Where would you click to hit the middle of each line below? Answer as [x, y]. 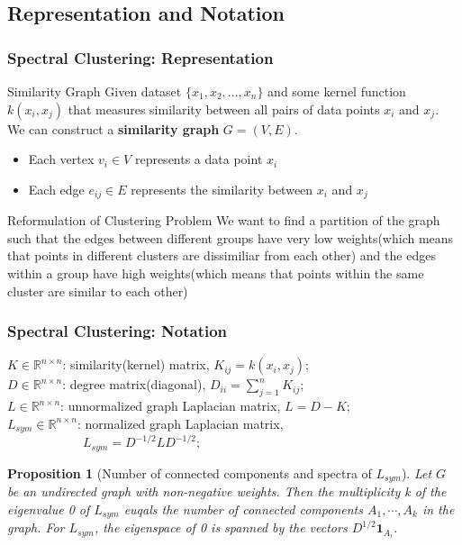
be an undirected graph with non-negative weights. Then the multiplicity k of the [227, 491]
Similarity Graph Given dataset [95, 91]
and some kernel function [337, 91]
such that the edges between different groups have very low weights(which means [231, 237]
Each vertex [61, 159]
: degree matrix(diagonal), [134, 384]
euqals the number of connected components [243, 509]
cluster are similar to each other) [98, 291]
